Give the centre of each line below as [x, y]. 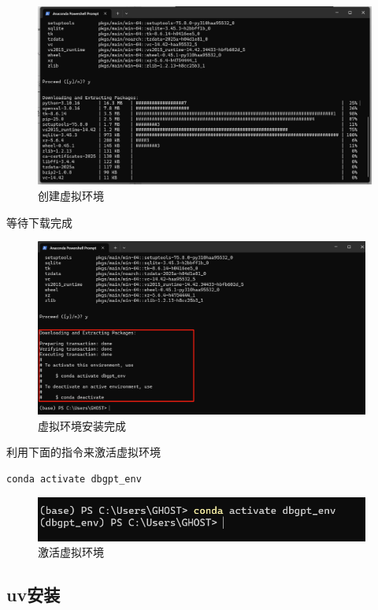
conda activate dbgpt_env [74, 479]
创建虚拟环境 [71, 196]
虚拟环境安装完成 [82, 425]
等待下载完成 [39, 222]
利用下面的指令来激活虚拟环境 [83, 452]
